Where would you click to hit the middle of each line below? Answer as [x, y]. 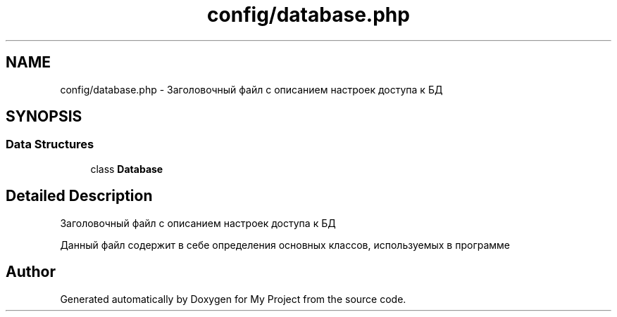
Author [31, 272]
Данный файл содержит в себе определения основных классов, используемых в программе [285, 245]
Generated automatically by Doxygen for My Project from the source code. [233, 299]
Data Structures [50, 144]
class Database [127, 169]
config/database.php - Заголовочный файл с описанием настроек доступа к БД [251, 89]
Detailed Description [79, 196]
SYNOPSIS [44, 117]
